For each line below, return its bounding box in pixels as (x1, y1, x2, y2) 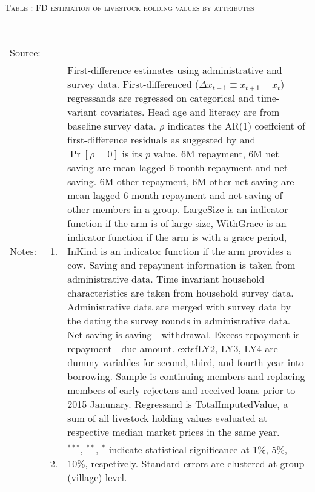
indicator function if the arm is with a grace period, (67, 230, 287, 244)
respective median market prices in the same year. (67, 425, 280, 439)
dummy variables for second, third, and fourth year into (67, 355, 304, 370)
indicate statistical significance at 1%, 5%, (108, 442, 288, 457)
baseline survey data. (67, 119, 156, 133)
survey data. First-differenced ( (67, 77, 199, 91)
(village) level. (67, 470, 127, 485)
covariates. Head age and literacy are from (100, 105, 280, 119)
